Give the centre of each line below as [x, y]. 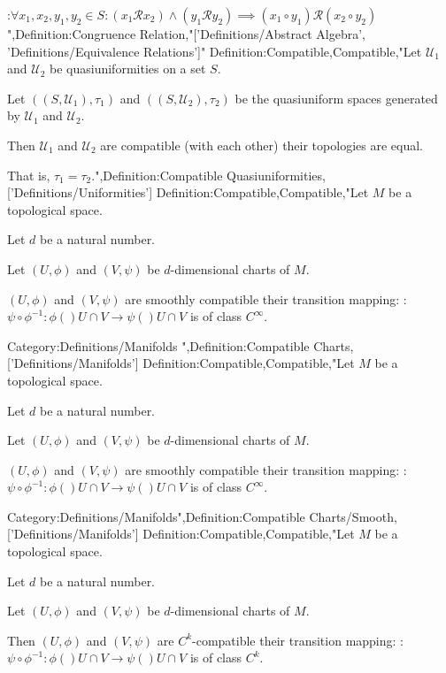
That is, [29, 175]
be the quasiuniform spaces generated [336, 98]
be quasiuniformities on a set [128, 69]
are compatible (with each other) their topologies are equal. [261, 145]
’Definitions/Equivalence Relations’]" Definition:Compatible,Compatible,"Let [215, 51]
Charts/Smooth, [353, 516]
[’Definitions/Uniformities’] [80, 192]
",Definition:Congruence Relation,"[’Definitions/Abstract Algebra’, [186, 34]
